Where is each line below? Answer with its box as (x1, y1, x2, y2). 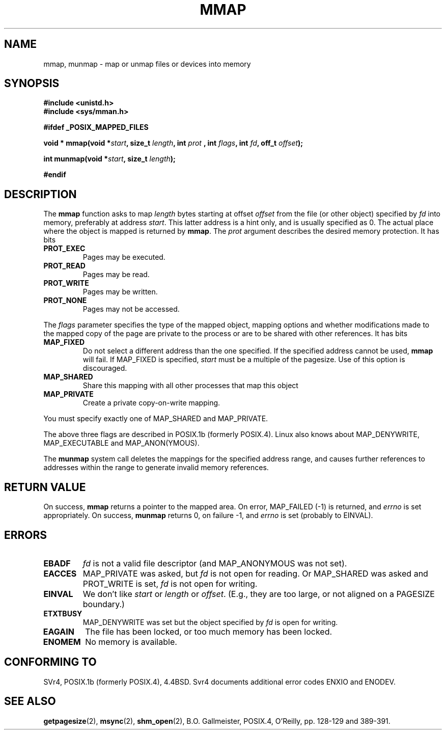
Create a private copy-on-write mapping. (82, 398, 220, 407)
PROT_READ (43, 261, 86, 270)
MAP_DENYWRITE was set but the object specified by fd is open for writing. (82, 617, 338, 627)
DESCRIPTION (4, 187, 77, 201)
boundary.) (82, 599, 125, 609)
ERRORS (4, 528, 47, 541)
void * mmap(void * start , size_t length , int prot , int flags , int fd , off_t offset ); (43, 139, 303, 148)
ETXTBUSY (43, 609, 82, 618)
